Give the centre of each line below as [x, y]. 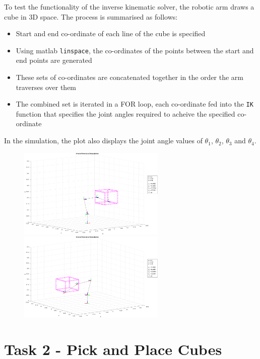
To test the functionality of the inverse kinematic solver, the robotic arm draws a [129, 7]
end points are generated [54, 60]
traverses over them [46, 87]
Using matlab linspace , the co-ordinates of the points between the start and [135, 50]
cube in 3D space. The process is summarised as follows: [91, 16]
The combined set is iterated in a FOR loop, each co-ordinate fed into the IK [135, 104]
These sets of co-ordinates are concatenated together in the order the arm [130, 77]
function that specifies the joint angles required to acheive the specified [125, 113]
